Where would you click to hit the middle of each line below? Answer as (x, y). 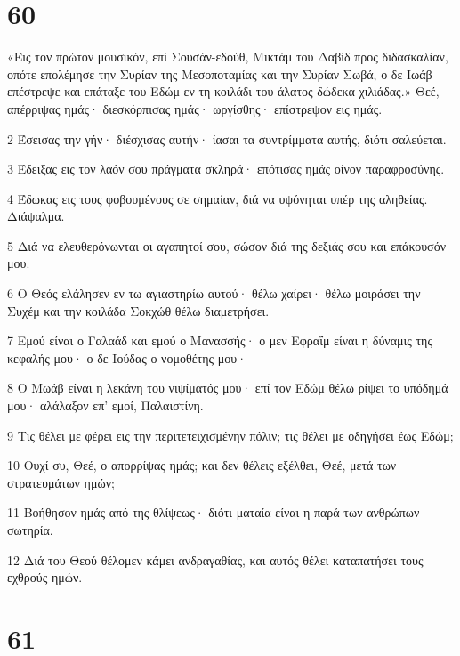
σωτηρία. (30, 530)
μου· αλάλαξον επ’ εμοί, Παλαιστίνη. (105, 405)
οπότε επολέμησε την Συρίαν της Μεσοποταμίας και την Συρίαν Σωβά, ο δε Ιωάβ (220, 73)
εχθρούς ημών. (45, 577)
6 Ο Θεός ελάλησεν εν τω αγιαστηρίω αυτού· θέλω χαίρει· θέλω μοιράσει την (214, 293)
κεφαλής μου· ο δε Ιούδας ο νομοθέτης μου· (127, 357)
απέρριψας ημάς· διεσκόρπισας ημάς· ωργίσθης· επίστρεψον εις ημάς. (195, 108)
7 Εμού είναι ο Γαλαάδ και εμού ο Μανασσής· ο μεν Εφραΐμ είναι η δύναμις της (220, 340)
